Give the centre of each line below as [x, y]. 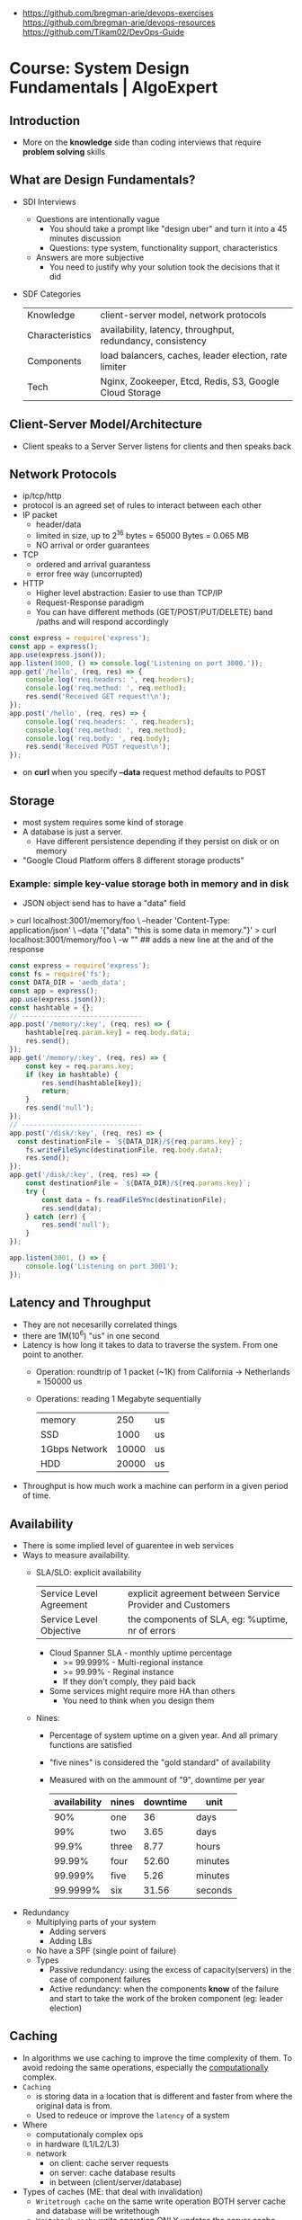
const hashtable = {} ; [52, 1007]
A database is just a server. [72, 832]
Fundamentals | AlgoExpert [114, 88]
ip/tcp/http [42, 496]
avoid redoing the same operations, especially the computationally [145, 2067]
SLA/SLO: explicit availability [89, 1572]
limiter [113, 366]
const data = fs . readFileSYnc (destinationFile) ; [134, 1199]
